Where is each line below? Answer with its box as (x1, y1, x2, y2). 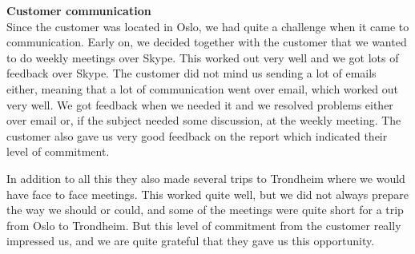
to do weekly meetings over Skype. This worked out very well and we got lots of (6, 49, 399, 65)
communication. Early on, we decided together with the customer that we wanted (6, 34, 407, 50)
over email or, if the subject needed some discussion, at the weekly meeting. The (6, 112, 401, 129)
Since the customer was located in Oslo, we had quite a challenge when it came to (6, 18, 409, 34)
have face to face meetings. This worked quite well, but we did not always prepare (6, 185, 409, 202)
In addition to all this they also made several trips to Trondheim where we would (6, 169, 405, 186)
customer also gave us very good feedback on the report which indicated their (6, 127, 388, 144)
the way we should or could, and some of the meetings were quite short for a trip (6, 201, 404, 218)
